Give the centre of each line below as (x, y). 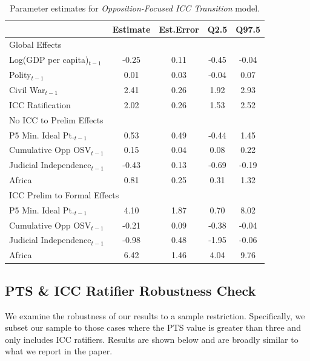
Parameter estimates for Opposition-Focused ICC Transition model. (135, 8)
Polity (20, 75)
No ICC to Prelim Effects (56, 119)
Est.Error (179, 29)
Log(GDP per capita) (49, 60)
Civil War (27, 89)
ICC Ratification (40, 104)
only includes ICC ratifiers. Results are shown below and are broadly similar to (152, 339)
